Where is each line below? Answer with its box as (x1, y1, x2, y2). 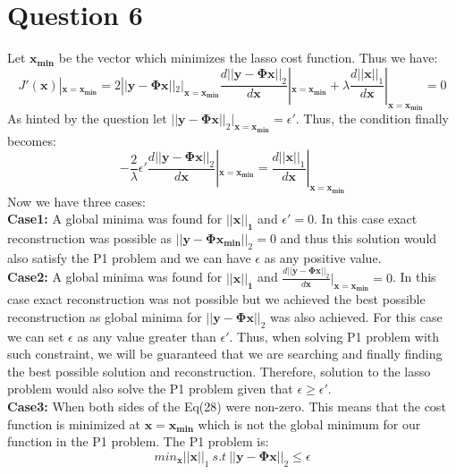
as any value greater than (77, 326, 216, 345)
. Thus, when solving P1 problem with (229, 326, 439, 345)
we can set (7, 326, 64, 345)
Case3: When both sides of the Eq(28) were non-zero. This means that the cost (7, 396, 446, 415)
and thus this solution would (280, 229, 437, 248)
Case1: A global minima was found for (7, 209, 223, 228)
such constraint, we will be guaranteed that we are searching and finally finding (7, 344, 443, 363)
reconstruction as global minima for (7, 307, 202, 326)
